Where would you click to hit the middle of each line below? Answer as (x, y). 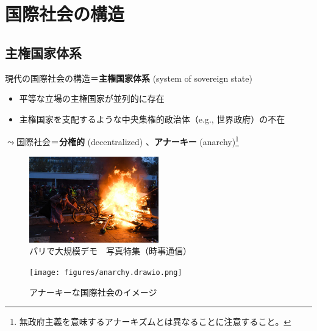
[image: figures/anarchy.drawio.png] (106, 273)
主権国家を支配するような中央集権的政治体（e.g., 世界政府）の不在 (152, 119)
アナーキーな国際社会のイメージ (93, 292)
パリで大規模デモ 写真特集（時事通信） (110, 251)
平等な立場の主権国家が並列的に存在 (92, 98)
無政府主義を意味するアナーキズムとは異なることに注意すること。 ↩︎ (155, 322)
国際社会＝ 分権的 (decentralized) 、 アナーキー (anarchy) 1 (127, 141)
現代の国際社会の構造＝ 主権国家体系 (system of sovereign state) (129, 78)
